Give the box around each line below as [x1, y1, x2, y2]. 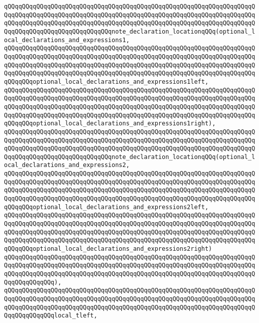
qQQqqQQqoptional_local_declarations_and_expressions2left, [4, 203, 209, 211]
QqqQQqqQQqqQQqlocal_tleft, [4, 312, 98, 319]
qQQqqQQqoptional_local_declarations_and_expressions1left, [4, 78, 209, 85]
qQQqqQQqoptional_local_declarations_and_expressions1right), [4, 120, 216, 127]
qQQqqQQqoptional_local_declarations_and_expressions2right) [4, 245, 212, 253]
